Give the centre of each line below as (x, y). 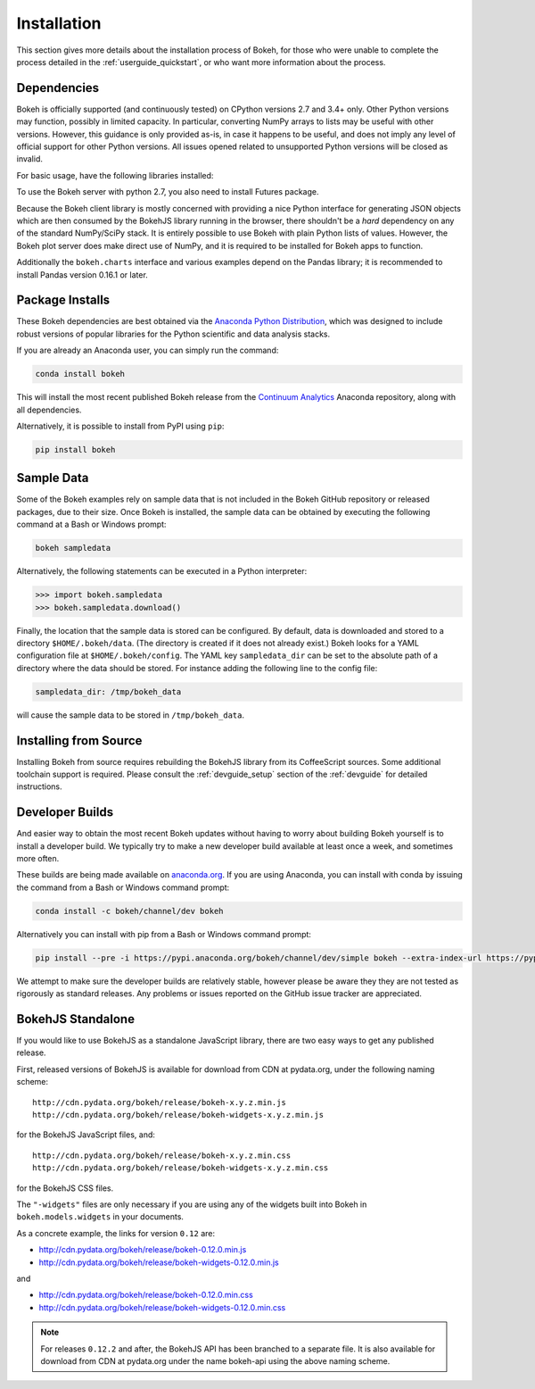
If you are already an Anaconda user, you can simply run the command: (148, 350)
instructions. (39, 786)
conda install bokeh (80, 374)
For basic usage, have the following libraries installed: (115, 175)
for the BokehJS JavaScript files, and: (86, 1135)
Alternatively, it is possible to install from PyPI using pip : (120, 426)
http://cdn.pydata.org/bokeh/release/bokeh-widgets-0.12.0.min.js (159, 1262)
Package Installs (63, 300)
